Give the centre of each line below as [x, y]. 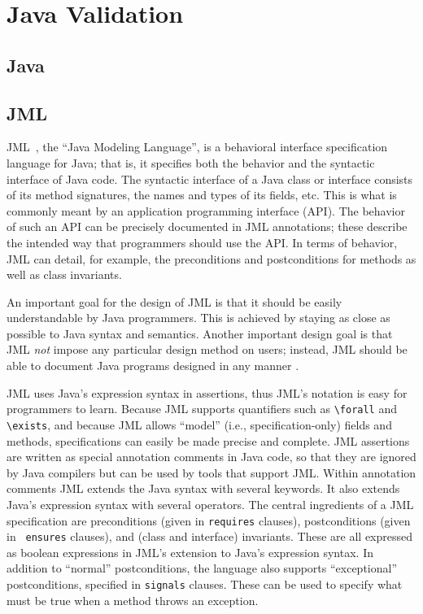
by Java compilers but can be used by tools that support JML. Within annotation [211, 472]
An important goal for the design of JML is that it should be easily [174, 301]
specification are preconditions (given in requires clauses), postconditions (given [209, 520]
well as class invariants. [64, 274]
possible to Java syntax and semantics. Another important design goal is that [200, 333]
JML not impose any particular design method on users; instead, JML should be [207, 349]
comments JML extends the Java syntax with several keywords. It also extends [203, 488]
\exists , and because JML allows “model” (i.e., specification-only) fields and [199, 424]
